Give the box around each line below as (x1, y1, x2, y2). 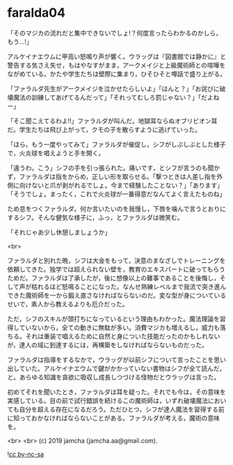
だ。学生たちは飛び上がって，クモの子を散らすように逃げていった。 (7, 125, 202, 134)
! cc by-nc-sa (7, 450, 44, 458)
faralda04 (7, 5, 66, 21)
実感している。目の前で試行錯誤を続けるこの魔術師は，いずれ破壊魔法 (7, 396, 209, 404)
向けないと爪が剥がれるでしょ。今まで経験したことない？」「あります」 (19, 181, 224, 189)
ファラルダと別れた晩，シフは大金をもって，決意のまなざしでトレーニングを (7, 256, 226, 265)
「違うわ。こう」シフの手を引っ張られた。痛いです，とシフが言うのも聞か (7, 164, 220, 172)
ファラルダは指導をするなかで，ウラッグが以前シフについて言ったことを (7, 355, 214, 363)
